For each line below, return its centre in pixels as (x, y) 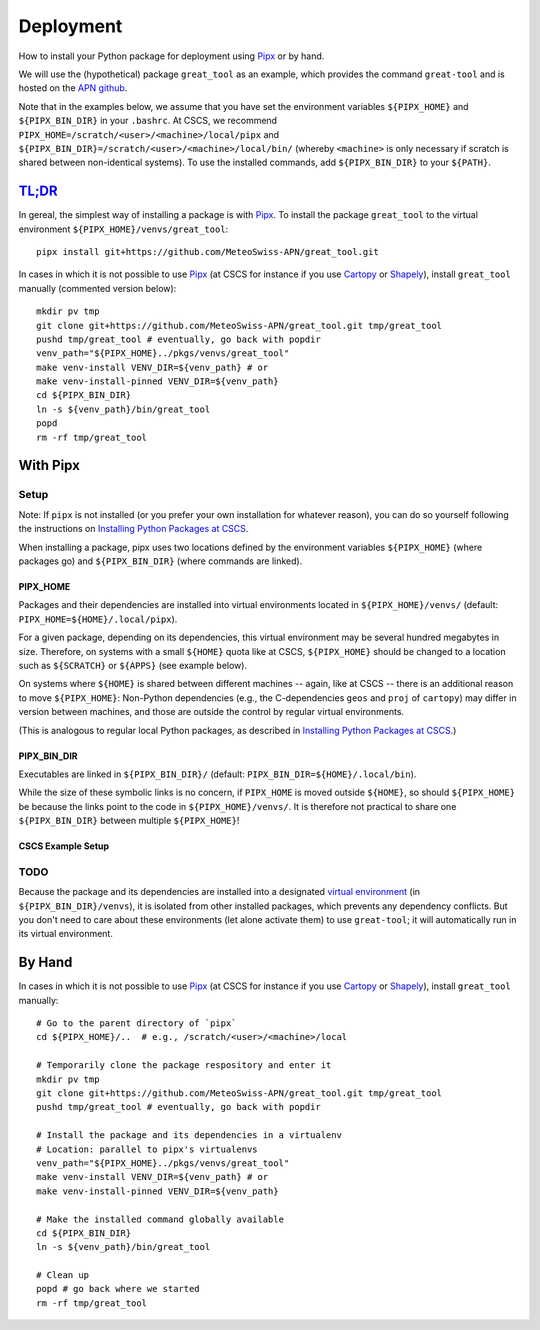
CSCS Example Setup (64, 846)
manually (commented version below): (97, 288)
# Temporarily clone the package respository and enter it (184, 1065)
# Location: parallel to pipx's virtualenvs (147, 1149)
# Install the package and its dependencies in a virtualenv (189, 1135)
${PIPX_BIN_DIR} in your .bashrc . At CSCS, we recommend (148, 121)
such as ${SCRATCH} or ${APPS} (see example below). (133, 665)
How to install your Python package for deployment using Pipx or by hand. (171, 56)
